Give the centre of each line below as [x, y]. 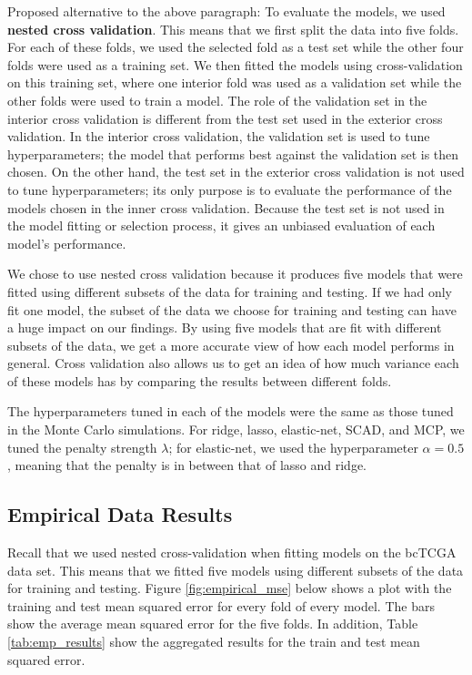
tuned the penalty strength [82, 447]
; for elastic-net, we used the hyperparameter [293, 447]
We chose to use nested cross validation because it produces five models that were [235, 274]
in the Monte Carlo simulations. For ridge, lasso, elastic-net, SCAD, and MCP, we [236, 430]
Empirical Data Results [120, 514]
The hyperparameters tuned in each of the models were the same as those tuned [231, 411]
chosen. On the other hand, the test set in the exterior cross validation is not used [236, 172]
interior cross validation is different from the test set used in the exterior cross [225, 118]
